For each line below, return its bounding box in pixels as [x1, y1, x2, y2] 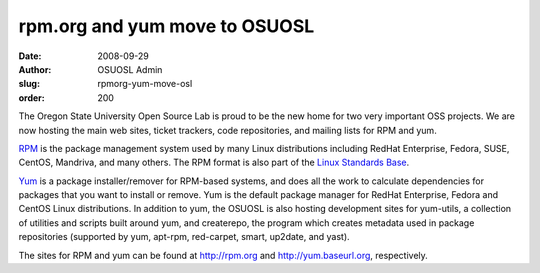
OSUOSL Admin [97, 63, 163, 75]
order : [18, 91, 45, 104]
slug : [18, 78, 40, 90]
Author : [18, 63, 52, 75]
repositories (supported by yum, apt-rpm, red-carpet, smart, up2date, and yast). [18, 231, 350, 243]
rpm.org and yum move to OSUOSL [18, 15, 315, 37]
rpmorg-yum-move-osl [97, 78, 193, 90]
